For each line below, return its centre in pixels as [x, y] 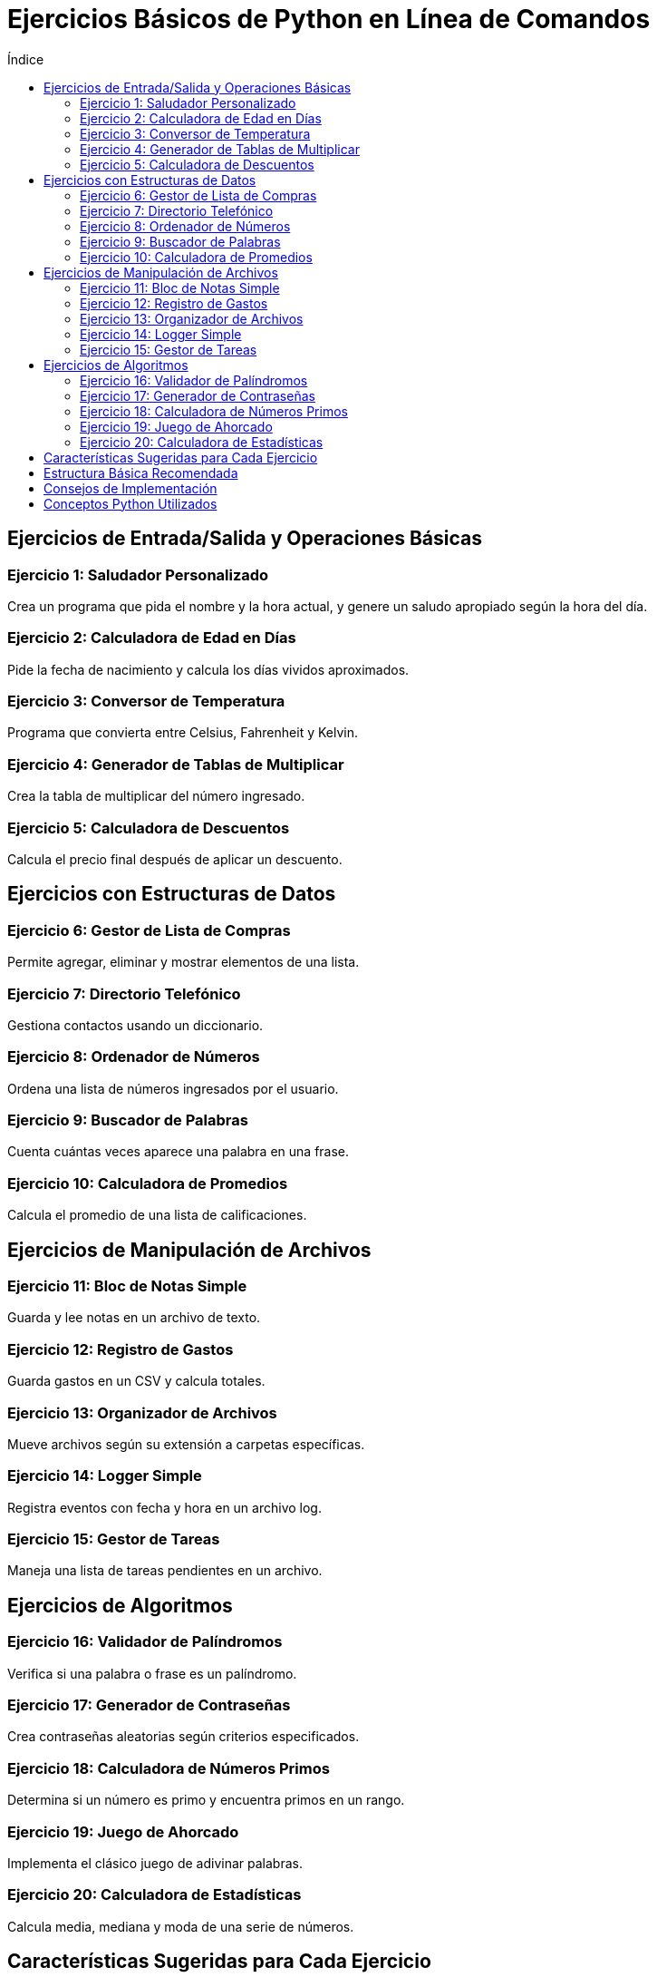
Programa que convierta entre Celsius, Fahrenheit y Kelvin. [183, 733]
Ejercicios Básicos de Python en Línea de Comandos [329, 19]
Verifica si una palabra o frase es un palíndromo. [152, 1673]
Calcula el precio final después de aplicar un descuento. [175, 859]
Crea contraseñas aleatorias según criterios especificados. [184, 1737]
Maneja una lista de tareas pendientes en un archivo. [165, 1571]
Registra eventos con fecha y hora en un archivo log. [164, 1507]
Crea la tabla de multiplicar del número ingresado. [156, 796]
